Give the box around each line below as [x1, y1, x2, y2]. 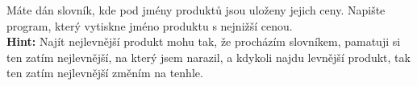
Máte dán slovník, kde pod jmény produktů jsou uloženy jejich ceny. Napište [6, 2, 386, 18]
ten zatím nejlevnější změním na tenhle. [6, 64, 203, 81]
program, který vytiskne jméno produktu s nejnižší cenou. [6, 17, 293, 34]
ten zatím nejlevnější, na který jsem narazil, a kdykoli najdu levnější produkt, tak [6, 48, 411, 65]
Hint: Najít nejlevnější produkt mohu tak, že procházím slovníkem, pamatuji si [6, 33, 401, 50]
